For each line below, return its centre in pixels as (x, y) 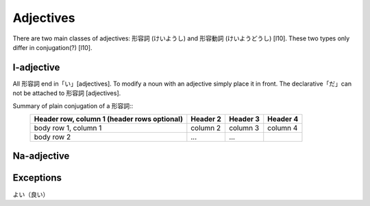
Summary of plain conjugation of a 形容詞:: (73, 105)
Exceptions (37, 178)
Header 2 (206, 119)
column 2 (206, 128)
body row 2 (52, 137)
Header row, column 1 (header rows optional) (108, 119)
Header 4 (283, 119)
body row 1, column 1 (68, 128)
